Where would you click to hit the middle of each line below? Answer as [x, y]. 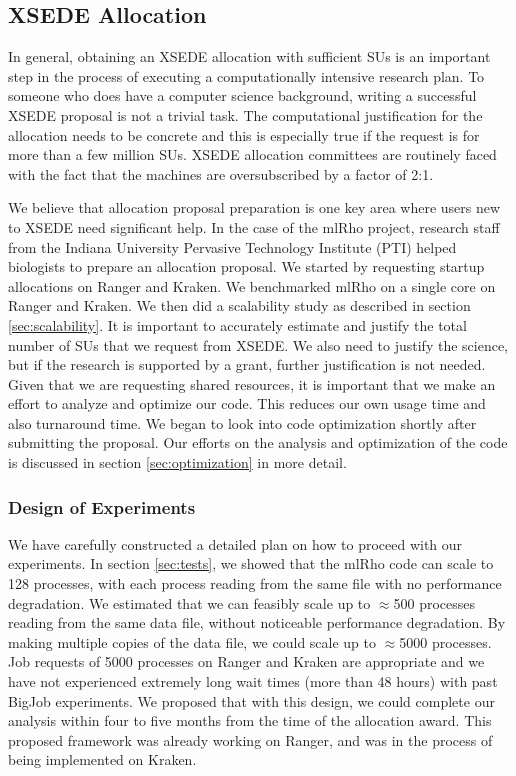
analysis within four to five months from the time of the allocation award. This [250, 720]
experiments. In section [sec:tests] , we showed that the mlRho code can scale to [251, 563]
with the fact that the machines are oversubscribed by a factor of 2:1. [221, 173]
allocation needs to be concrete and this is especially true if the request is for [244, 134]
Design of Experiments [102, 506]
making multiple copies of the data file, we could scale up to [192, 641]
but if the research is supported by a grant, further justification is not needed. [247, 364]
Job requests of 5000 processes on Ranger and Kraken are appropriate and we [246, 661]
